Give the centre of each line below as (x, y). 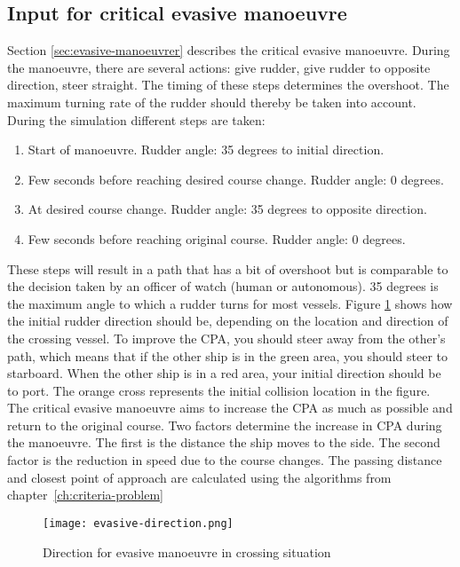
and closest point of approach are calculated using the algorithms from (199, 477)
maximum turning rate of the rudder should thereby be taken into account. (212, 102)
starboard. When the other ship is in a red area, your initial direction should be (224, 373)
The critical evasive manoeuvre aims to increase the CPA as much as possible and (230, 408)
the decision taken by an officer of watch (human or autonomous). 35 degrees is (223, 286)
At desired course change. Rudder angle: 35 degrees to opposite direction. (227, 209)
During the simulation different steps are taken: (136, 119)
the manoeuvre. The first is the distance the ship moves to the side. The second (224, 442)
